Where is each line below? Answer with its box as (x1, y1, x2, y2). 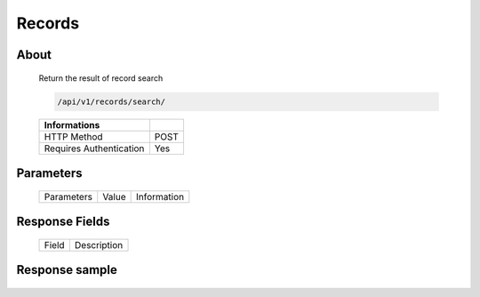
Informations (44, 118, 100, 131)
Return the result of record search (38, 72, 164, 84)
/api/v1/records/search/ (57, 96, 166, 107)
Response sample (16, 262, 117, 277)
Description (74, 238, 124, 251)
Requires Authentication (44, 142, 145, 155)
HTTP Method (44, 130, 103, 142)
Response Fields (16, 213, 110, 229)
